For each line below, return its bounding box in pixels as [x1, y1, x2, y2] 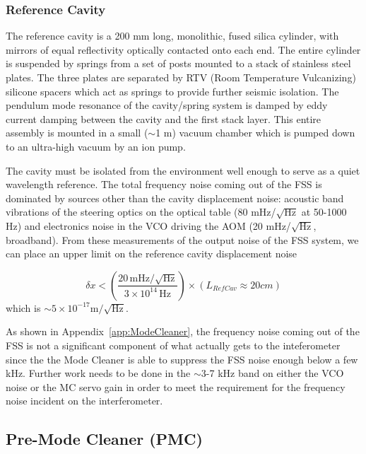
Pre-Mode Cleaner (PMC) [6, 428, 203, 450]
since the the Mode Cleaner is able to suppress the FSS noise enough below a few [6, 351, 358, 366]
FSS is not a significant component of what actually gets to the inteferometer [6, 337, 341, 352]
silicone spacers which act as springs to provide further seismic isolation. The [6, 83, 339, 98]
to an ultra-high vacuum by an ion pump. [6, 139, 186, 153]
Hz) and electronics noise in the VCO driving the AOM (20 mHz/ [6, 218, 291, 233]
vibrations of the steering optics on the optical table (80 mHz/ [6, 204, 276, 219]
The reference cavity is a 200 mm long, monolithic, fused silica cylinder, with [6, 28, 339, 43]
